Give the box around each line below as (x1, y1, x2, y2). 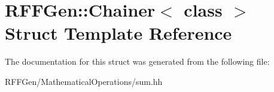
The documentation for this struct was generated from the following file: (5, 55, 270, 68)
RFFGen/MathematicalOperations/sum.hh (5, 75, 163, 87)
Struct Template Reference (5, 21, 232, 45)
